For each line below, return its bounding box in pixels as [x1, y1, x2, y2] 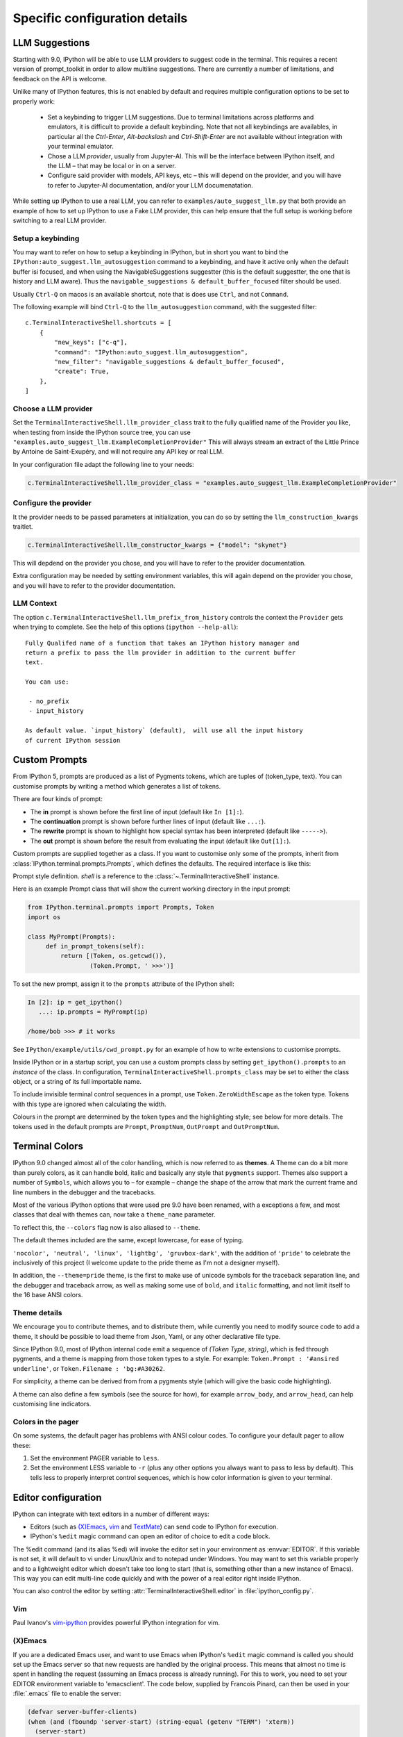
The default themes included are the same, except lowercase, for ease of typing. [12, 1236, 244, 1244]
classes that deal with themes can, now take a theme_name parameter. [12, 1210, 216, 1219]
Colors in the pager [12, 1417, 79, 1426]
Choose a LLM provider [12, 404, 93, 413]
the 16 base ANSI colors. [12, 1291, 83, 1299]
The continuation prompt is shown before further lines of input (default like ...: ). [30, 817, 266, 825]
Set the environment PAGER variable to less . [30, 1454, 160, 1462]
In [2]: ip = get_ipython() [27, 998, 123, 1006]
